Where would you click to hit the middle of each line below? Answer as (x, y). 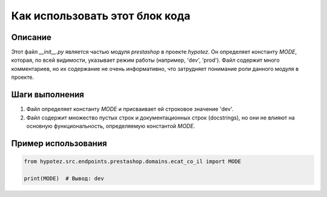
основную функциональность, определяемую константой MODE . (111, 126)
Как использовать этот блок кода (101, 16)
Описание (31, 37)
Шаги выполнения (48, 95)
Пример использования (59, 143)
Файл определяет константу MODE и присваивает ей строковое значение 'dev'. (130, 109)
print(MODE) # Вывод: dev (64, 178)
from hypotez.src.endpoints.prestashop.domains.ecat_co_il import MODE (133, 161)
